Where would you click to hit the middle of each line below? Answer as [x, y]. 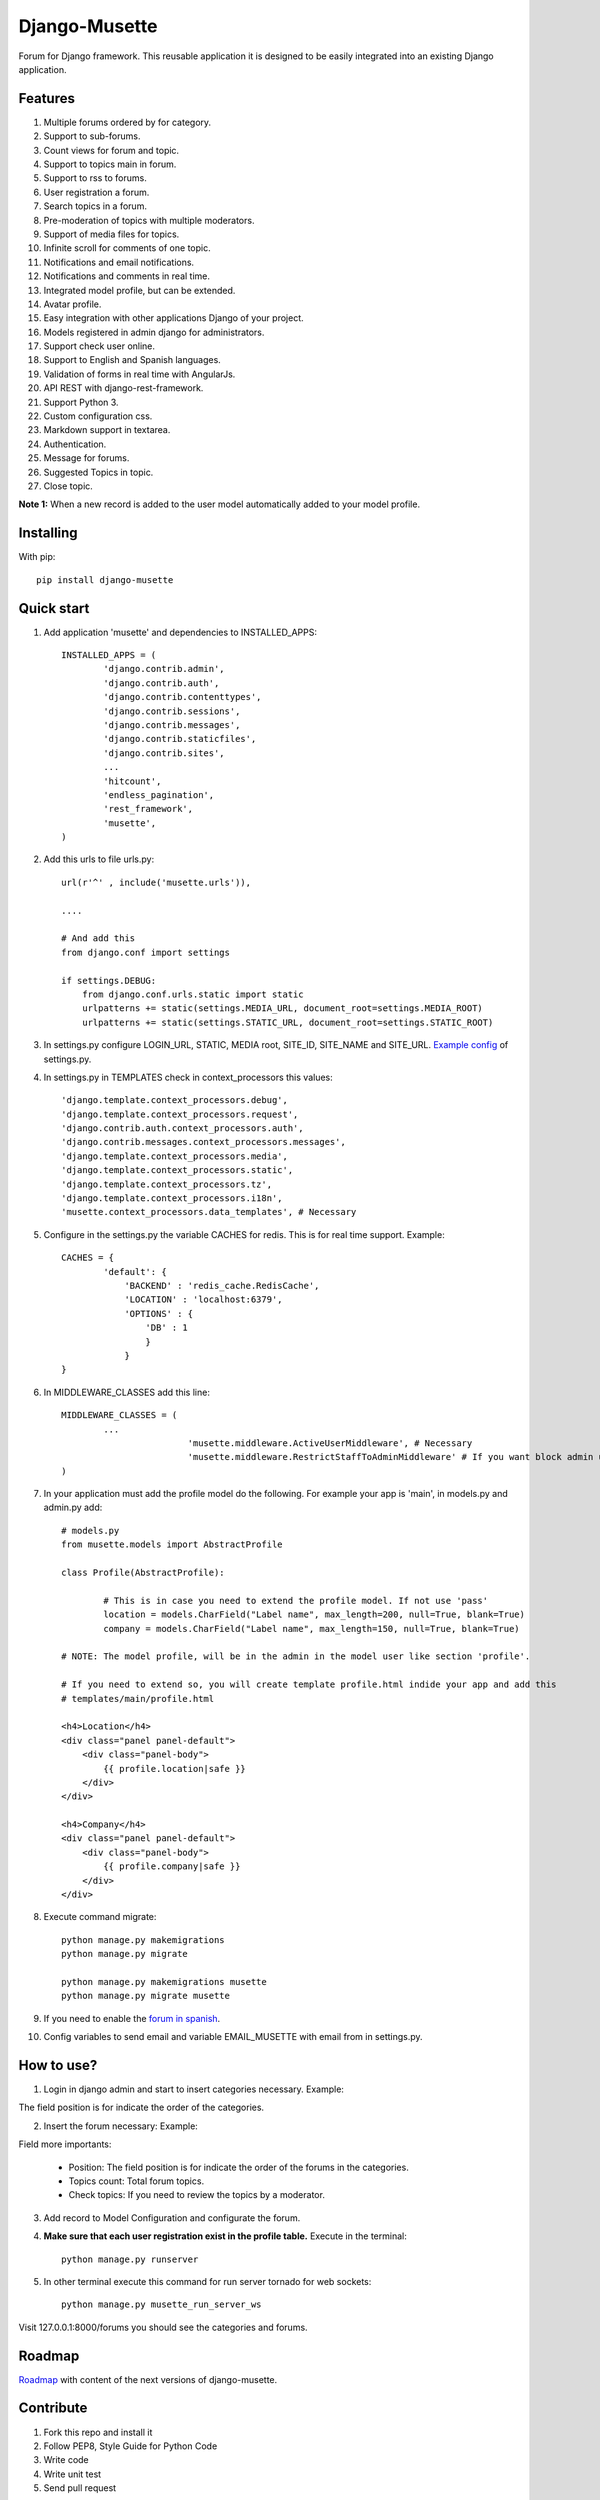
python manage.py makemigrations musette [164, 1981]
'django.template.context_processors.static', [177, 1170]
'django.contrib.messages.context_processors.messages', [204, 1142]
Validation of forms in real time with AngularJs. [139, 374]
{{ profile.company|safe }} [172, 1866]
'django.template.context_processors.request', [180, 1114]
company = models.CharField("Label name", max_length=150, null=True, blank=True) [311, 1628]
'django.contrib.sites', [164, 753]
